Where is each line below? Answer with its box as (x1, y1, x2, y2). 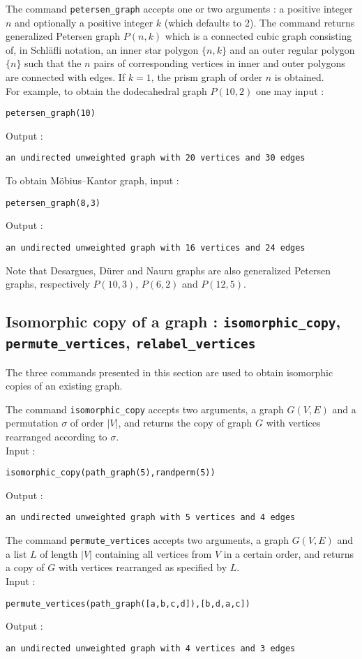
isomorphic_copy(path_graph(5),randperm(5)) (6, 468, 216, 478)
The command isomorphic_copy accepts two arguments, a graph (6, 401, 284, 416)
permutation (6, 415, 59, 430)
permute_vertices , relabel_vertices (6, 332, 256, 353)
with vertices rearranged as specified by (58, 560, 227, 575)
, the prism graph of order (151, 70, 263, 84)
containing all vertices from (95, 546, 212, 561)
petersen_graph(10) (6, 108, 96, 119)
